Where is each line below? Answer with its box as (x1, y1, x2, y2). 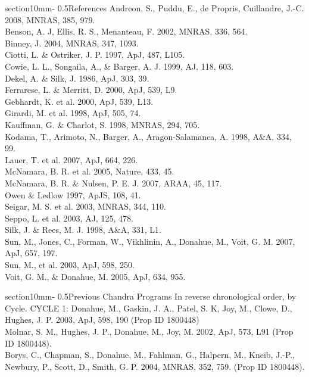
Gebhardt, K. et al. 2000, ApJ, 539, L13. (5, 95, 154, 107)
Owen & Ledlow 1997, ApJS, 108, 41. (5, 188, 141, 201)
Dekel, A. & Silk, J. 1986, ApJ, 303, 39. (5, 71, 149, 84)
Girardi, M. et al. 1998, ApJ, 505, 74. (5, 107, 141, 119)
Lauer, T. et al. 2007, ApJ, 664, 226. (5, 153, 138, 166)
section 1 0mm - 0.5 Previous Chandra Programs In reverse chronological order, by (5, 290, 296, 303)
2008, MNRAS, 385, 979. (5, 13, 95, 26)
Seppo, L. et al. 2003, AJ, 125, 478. (5, 211, 133, 224)
